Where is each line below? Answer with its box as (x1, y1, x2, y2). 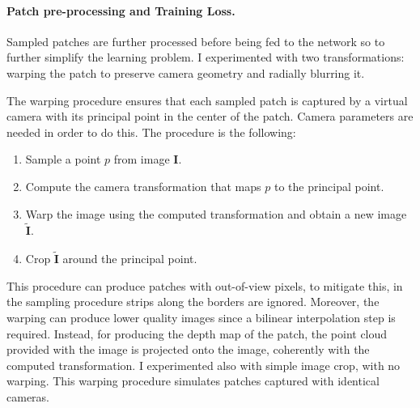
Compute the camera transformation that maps (25, 177, 261, 194)
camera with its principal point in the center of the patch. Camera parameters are (6, 108, 414, 125)
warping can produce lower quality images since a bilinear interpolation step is (6, 308, 396, 325)
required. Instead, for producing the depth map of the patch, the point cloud (6, 325, 388, 342)
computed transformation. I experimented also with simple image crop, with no (6, 356, 401, 373)
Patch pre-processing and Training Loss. (6, 2, 235, 19)
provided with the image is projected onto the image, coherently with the (6, 341, 370, 358)
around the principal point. (62, 250, 197, 267)
